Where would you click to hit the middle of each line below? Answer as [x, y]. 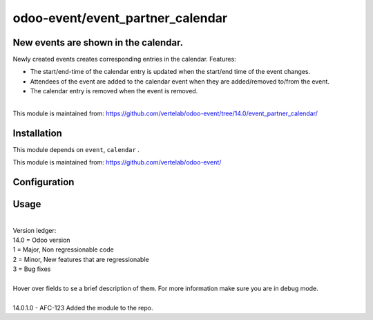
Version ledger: [35, 230]
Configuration [44, 182]
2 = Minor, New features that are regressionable [81, 259]
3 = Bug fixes [32, 269]
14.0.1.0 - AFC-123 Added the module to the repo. [83, 308]
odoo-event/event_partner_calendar [120, 18]
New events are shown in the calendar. [98, 43]
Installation [37, 133]
